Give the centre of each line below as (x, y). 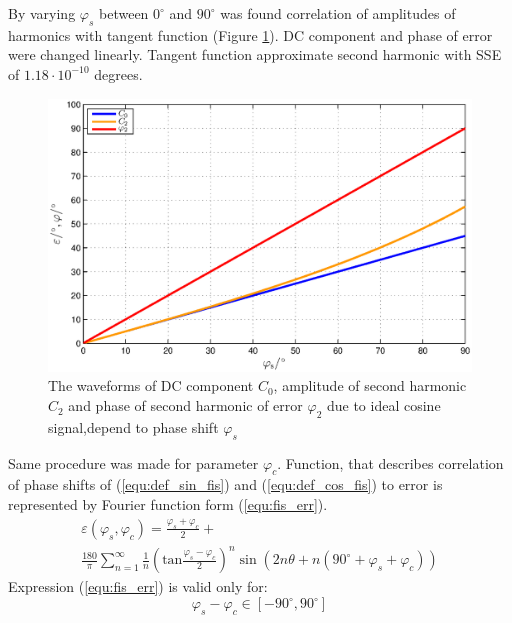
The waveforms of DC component (151, 385)
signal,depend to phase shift (133, 426)
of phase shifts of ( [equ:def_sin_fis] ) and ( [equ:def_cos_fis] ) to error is (225, 484)
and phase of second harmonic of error (185, 405)
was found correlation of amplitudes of (338, 13)
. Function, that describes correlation (390, 462)
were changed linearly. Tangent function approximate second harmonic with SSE (255, 54)
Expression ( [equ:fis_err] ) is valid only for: (138, 586)
